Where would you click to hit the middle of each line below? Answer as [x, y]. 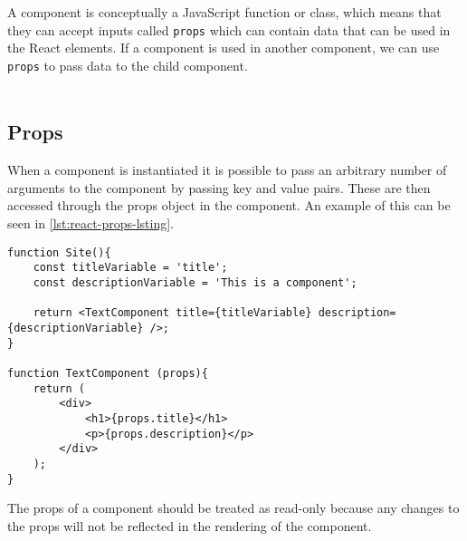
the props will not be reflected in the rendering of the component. [190, 525]
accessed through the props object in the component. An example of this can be [229, 205]
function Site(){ [59, 252]
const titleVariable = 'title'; [130, 268]
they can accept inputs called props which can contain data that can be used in [229, 29]
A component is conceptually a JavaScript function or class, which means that [224, 12]
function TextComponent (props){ [108, 373]
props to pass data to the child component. [128, 65]
